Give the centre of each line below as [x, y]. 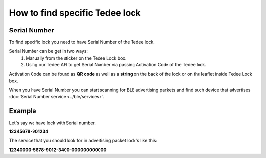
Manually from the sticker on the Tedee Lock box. [76, 58]
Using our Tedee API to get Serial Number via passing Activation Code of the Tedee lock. [116, 65]
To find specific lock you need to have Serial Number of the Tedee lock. [82, 42]
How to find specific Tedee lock [75, 13]
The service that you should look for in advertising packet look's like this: [83, 141]
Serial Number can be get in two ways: [49, 51]
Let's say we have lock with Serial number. [52, 123]
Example [23, 111]
